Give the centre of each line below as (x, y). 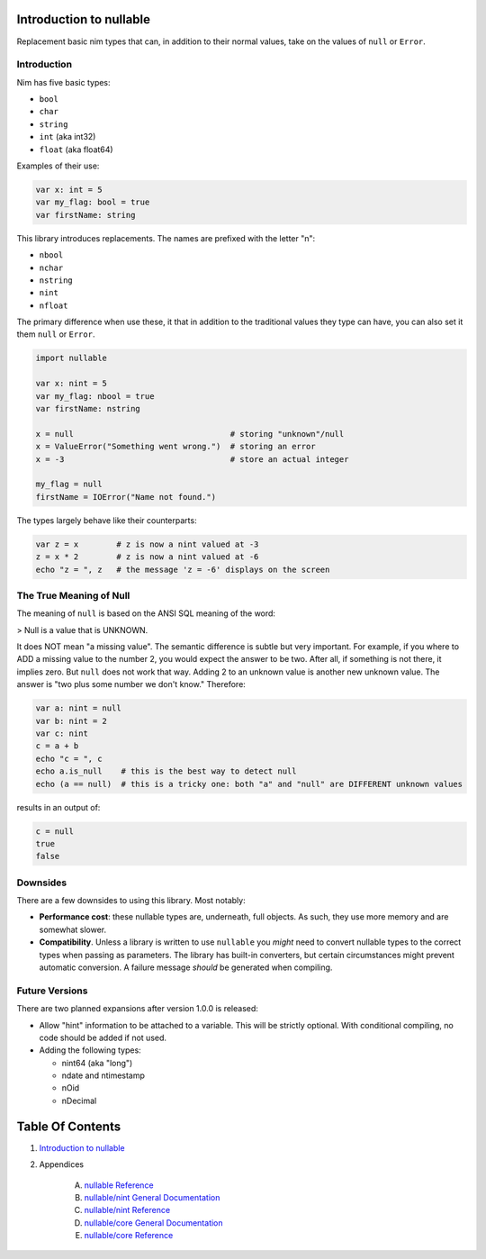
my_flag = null (69, 485)
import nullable (72, 358)
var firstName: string (85, 215)
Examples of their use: (58, 166)
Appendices (62, 1164)
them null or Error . (56, 334)
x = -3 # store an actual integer (192, 459)
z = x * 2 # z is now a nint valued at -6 (147, 557)
